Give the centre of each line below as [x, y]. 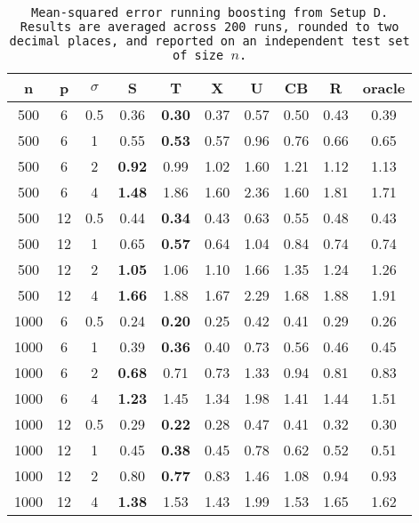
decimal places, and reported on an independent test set [209, 41]
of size [198, 55]
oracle [384, 88]
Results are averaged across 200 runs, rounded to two [209, 27]
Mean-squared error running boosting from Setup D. [210, 12]
